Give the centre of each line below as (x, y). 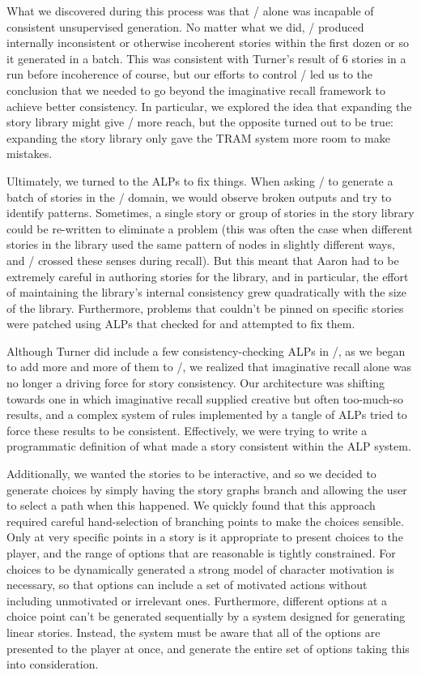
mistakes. (30, 154)
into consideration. (53, 664)
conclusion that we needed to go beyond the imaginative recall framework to (196, 90)
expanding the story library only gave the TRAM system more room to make (198, 137)
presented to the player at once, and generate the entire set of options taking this (208, 648)
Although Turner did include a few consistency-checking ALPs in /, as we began (206, 350)
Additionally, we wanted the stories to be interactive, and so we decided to (191, 474)
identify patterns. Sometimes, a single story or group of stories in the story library (210, 213)
